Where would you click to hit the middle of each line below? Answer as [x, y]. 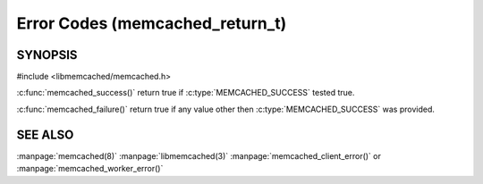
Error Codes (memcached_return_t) [152, 23]
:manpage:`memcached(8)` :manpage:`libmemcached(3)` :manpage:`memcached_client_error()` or [199, 155]
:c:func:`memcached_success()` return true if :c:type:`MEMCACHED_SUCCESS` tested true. [186, 93]
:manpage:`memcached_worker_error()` [90, 169]
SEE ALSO [45, 134]
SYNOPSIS [47, 55]
